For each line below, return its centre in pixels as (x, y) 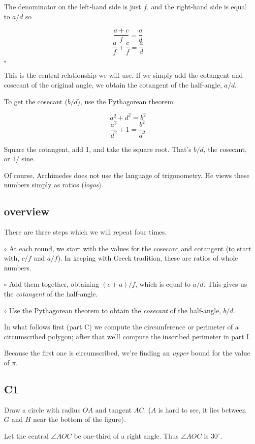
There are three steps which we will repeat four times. (85, 232)
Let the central (26, 436)
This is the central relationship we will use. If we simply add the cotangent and (124, 75)
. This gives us (225, 284)
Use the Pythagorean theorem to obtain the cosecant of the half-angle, (115, 310)
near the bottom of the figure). (80, 419)
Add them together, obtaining (54, 284)
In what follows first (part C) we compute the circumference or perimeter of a (121, 327)
